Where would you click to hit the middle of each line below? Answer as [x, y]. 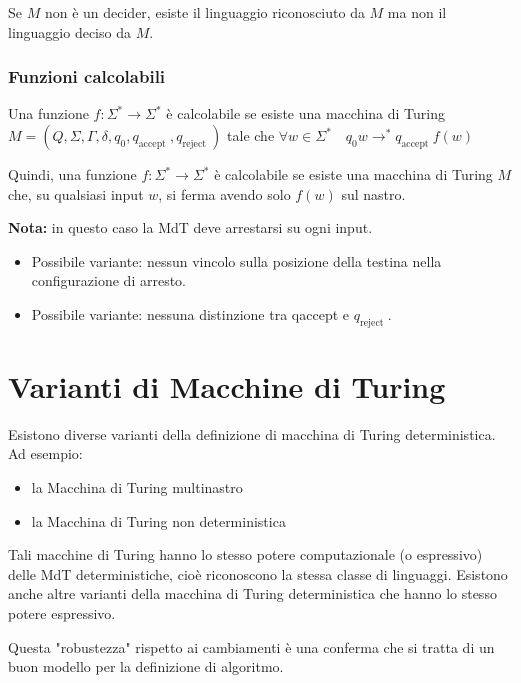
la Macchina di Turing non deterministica [158, 520]
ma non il [417, 12]
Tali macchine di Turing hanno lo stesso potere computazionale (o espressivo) [245, 554]
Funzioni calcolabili [87, 76]
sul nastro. [373, 193]
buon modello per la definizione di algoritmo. [146, 666]
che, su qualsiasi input [76, 193]
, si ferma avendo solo [224, 193]
